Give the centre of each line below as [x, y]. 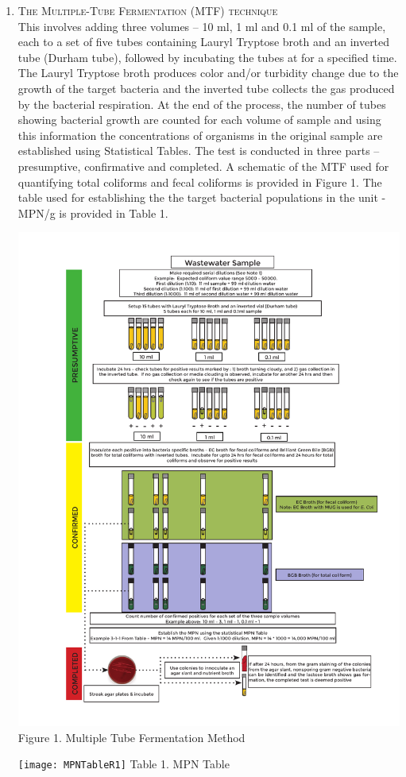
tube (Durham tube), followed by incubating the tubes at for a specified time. [207, 57]
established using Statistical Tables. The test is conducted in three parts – [199, 151]
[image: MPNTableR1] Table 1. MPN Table [124, 764]
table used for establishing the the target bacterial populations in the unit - [202, 197]
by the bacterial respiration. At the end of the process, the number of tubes [202, 104]
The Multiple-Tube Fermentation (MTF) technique [148, 10]
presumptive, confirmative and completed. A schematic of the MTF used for [203, 166]
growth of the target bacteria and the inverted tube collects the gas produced [206, 88]
